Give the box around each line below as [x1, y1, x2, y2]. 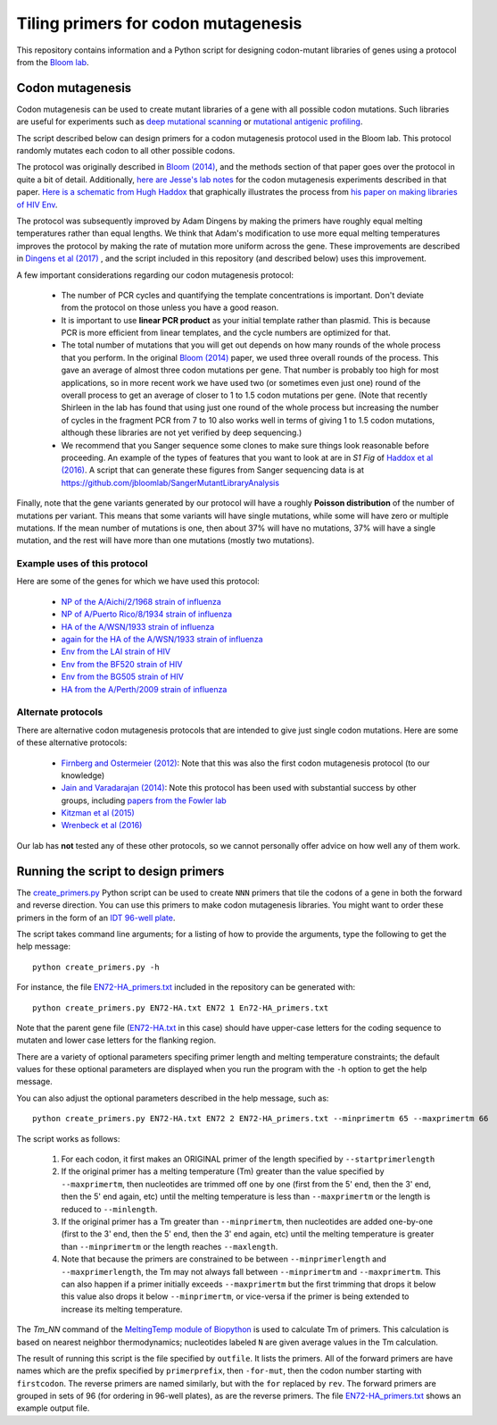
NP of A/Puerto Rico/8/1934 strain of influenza [61, 608, 232, 620]
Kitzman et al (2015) [61, 808, 136, 818]
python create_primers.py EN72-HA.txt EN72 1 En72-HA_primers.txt [32, 1002, 329, 1013]
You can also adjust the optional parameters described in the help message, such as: [16, 1093, 329, 1103]
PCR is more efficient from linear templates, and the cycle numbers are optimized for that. [61, 327, 392, 339]
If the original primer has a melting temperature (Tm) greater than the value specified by [61, 1166, 385, 1177]
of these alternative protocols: [16, 737, 128, 748]
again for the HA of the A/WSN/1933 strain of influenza [61, 634, 263, 645]
